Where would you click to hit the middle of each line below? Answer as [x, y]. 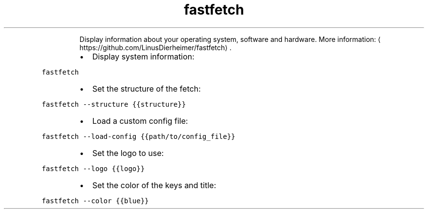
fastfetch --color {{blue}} [95, 201]
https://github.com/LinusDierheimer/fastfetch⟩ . [155, 47]
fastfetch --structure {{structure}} [114, 104]
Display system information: [143, 56]
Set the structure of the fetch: [146, 88]
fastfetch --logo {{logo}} [93, 168]
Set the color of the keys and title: [154, 185]
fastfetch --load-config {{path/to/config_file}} [139, 136]
